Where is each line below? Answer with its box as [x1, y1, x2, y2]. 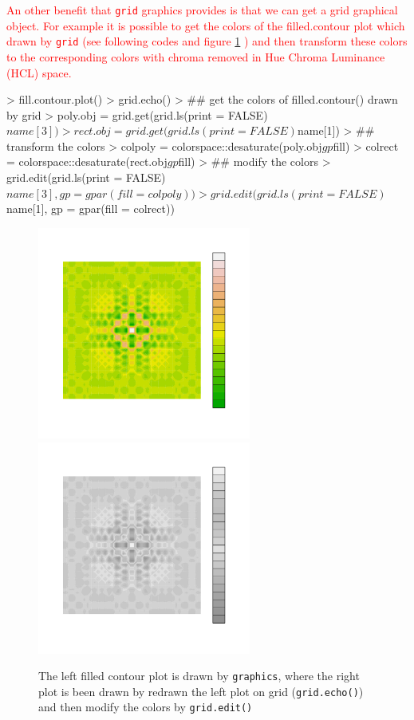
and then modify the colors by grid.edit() [38, 698, 253, 715]
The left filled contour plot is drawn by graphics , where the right [38, 667, 360, 684]
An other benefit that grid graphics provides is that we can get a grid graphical [6, 2, 398, 18]
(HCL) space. [6, 64, 72, 81]
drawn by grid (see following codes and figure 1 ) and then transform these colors [6, 33, 408, 49]
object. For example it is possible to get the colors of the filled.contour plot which [6, 17, 405, 33]
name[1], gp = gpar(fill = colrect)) [6, 200, 175, 217]
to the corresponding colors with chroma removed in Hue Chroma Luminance [6, 48, 385, 65]
